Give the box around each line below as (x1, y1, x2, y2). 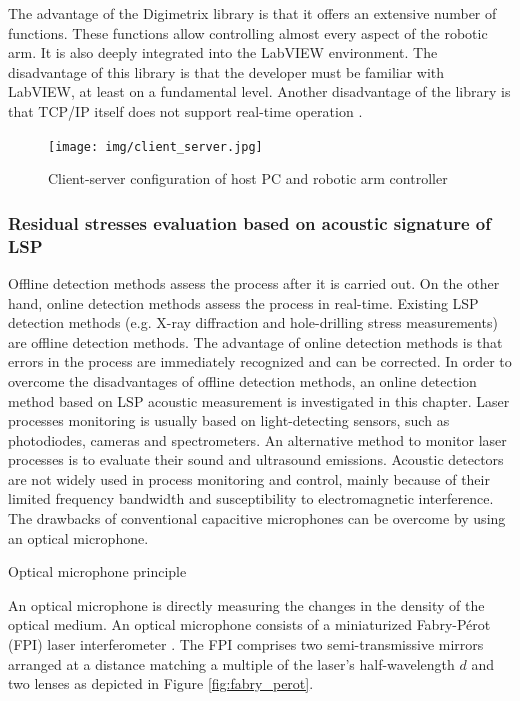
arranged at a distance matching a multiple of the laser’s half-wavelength (8, 653, 455, 674)
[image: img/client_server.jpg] (48, 139, 263, 154)
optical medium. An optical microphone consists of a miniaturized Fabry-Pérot (8, 614, 491, 635)
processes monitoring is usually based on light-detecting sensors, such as (8, 410, 450, 431)
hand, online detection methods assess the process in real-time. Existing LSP (8, 292, 479, 313)
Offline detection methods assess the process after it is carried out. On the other (8, 272, 500, 293)
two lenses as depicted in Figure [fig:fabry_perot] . (8, 673, 314, 694)
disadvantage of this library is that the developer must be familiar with (8, 61, 445, 82)
